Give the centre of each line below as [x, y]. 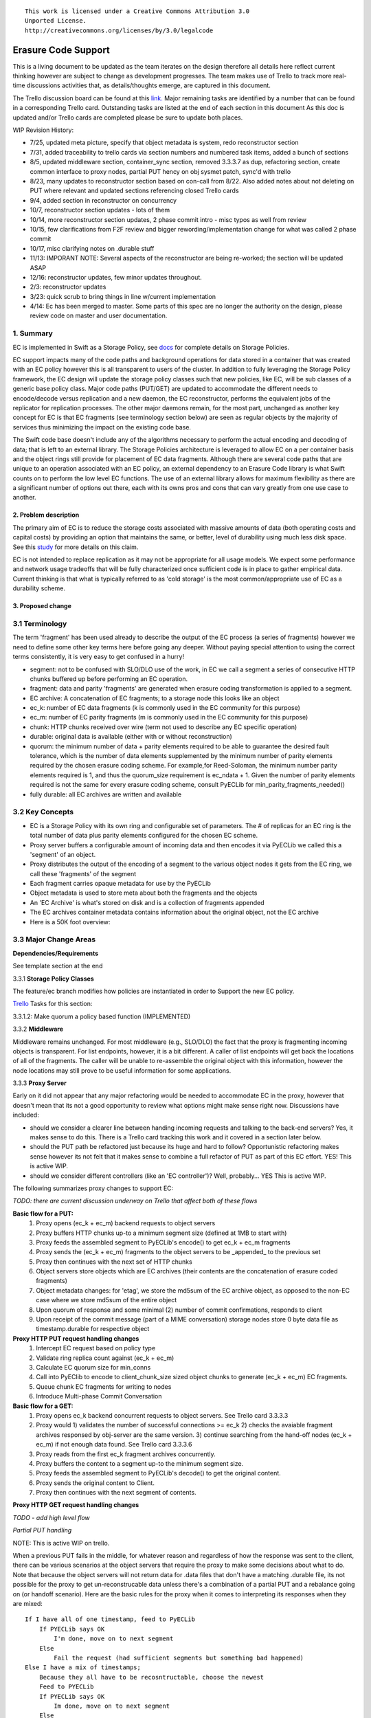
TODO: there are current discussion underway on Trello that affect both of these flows [135, 1201]
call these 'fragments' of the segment [83, 873]
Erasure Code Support [61, 50]
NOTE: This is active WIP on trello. [61, 1543]
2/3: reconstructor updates [68, 287]
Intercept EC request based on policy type [96, 1348]
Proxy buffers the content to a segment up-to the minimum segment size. [140, 1463]
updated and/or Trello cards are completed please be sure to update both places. [128, 118]
